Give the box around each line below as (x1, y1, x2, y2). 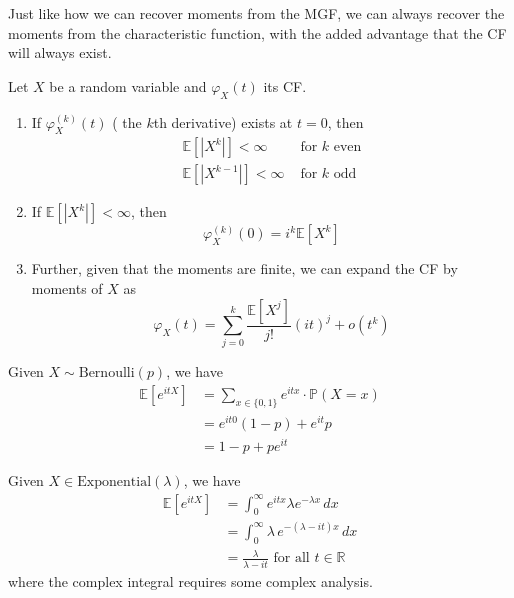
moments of (31, 278, 103, 299)
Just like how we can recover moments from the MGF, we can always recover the (8, 3, 505, 23)
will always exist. (8, 42, 112, 63)
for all (273, 551, 310, 566)
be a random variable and (49, 75, 207, 96)
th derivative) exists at (153, 111, 293, 132)
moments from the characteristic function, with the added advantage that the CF (8, 22, 507, 43)
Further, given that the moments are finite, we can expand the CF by (31, 258, 458, 279)
